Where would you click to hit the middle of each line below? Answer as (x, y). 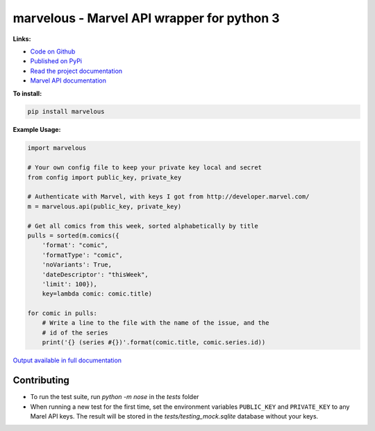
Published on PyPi (56, 61)
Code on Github (53, 51)
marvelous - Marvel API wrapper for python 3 (147, 18)
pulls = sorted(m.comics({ (73, 235)
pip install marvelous (66, 112)
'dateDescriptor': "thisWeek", (95, 274)
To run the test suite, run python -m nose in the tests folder (115, 397)
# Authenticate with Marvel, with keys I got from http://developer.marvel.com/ (168, 197)
